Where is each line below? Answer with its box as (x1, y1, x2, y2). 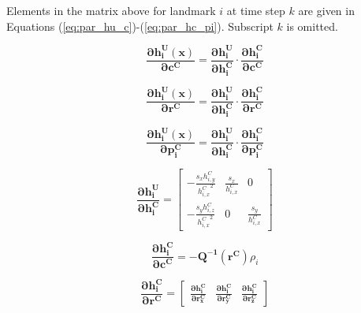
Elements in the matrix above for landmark (6, 2, 216, 18)
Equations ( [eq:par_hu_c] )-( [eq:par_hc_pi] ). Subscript (6, 17, 274, 34)
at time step (226, 2, 285, 18)
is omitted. (286, 17, 338, 34)
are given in (298, 2, 355, 18)
